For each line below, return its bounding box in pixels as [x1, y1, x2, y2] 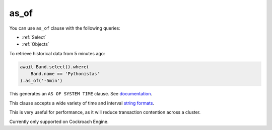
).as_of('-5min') [20, 78, 63, 84]
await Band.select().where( [20, 64, 89, 70]
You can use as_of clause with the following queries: [9, 25, 120, 31]
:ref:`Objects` [22, 41, 50, 47]
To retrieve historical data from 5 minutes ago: [9, 50, 105, 56]
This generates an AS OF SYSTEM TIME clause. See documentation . [9, 91, 153, 97]
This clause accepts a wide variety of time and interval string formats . [9, 100, 155, 106]
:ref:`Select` [22, 34, 46, 40]
